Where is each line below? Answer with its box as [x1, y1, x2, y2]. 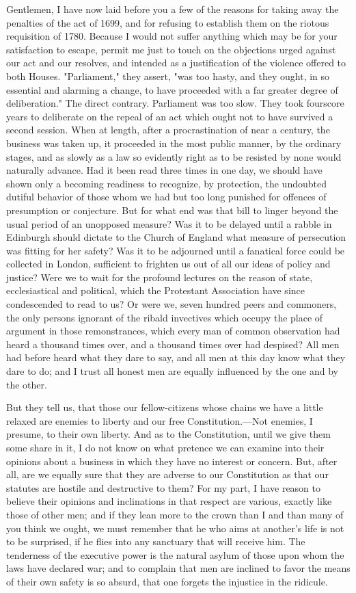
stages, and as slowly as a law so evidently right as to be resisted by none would [6, 149, 342, 163]
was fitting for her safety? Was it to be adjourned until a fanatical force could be [6, 243, 345, 257]
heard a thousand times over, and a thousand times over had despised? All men [6, 337, 340, 351]
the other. [6, 377, 47, 391]
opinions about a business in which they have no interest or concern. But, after [6, 453, 338, 468]
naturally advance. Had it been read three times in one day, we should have [6, 163, 323, 177]
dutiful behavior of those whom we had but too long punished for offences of [6, 189, 327, 204]
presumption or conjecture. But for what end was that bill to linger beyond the [6, 202, 338, 217]
